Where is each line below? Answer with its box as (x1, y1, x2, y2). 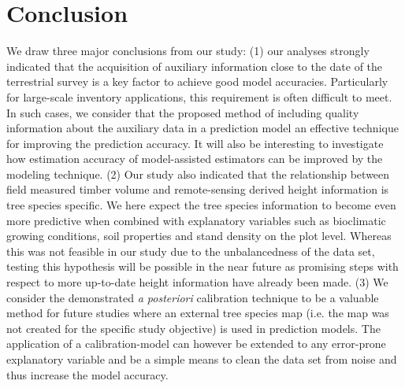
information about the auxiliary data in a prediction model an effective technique (6, 120, 399, 136)
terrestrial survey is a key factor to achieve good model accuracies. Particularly (6, 73, 388, 90)
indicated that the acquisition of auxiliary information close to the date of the (6, 57, 383, 74)
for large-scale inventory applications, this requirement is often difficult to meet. (6, 88, 392, 105)
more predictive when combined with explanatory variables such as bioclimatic (6, 212, 386, 228)
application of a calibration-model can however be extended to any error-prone (6, 335, 386, 352)
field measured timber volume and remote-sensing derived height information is (6, 181, 389, 198)
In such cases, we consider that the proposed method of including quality (6, 104, 359, 120)
